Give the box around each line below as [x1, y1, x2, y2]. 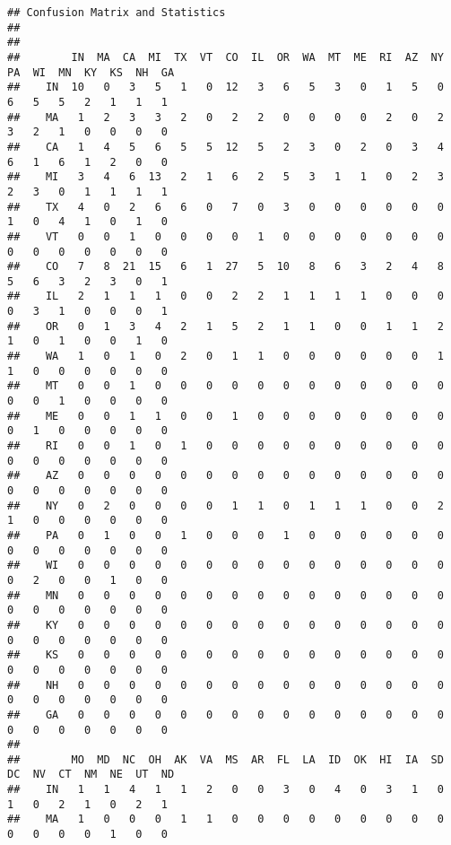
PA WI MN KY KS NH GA [7, 65, 175, 79]
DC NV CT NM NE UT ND [7, 768, 175, 781]
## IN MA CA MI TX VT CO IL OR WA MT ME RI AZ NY [7, 50, 444, 64]
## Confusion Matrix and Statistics [7, 6, 226, 19]
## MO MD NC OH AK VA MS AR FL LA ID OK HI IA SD [7, 753, 444, 766]
